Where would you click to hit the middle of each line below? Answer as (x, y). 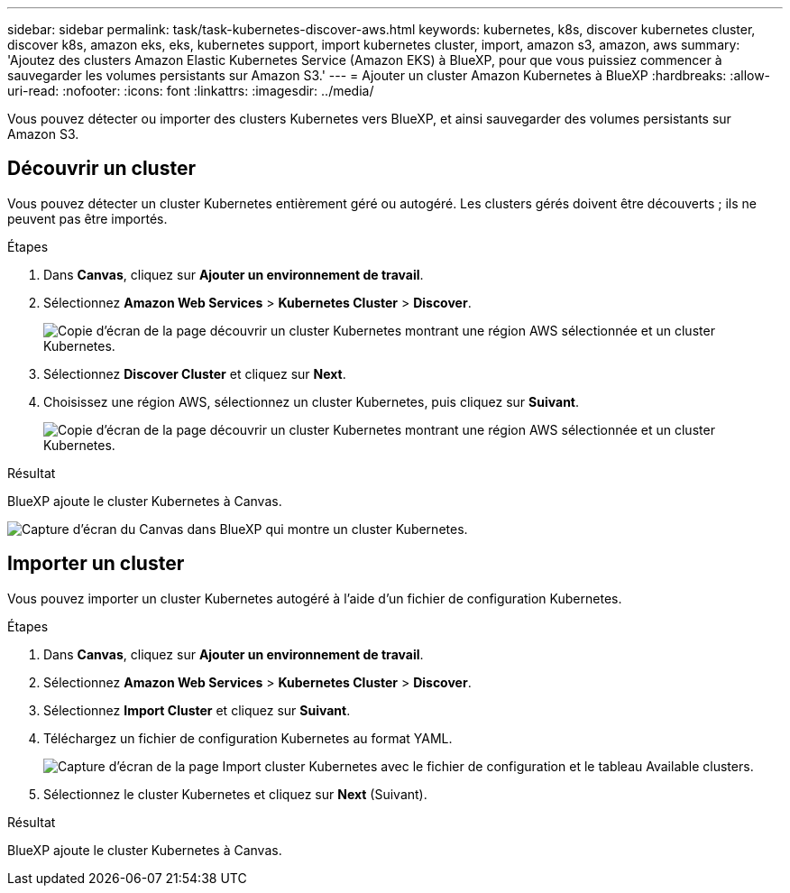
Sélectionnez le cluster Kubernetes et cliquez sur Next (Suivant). (235, 794)
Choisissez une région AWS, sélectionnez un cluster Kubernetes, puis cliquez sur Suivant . (312, 401)
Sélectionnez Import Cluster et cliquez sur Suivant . (197, 710)
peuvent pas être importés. (87, 218)
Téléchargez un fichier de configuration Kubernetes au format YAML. (248, 738)
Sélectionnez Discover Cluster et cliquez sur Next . (195, 373)
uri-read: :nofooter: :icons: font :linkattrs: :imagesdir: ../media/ (191, 91)
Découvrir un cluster (101, 169)
